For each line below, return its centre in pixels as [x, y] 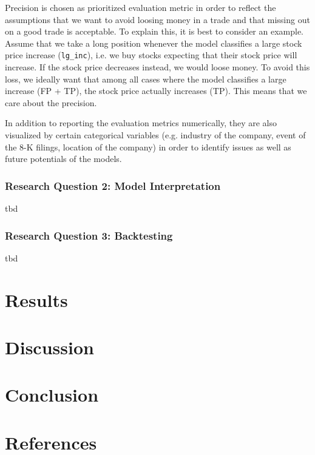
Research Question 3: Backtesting [89, 235]
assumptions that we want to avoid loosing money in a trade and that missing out [157, 19]
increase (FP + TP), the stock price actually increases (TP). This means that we [156, 91]
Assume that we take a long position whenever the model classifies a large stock [154, 43]
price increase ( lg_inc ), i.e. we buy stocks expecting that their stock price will [151, 55]
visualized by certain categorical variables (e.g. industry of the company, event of [155, 135]
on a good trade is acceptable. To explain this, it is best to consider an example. [154, 31]
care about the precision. [51, 102]
